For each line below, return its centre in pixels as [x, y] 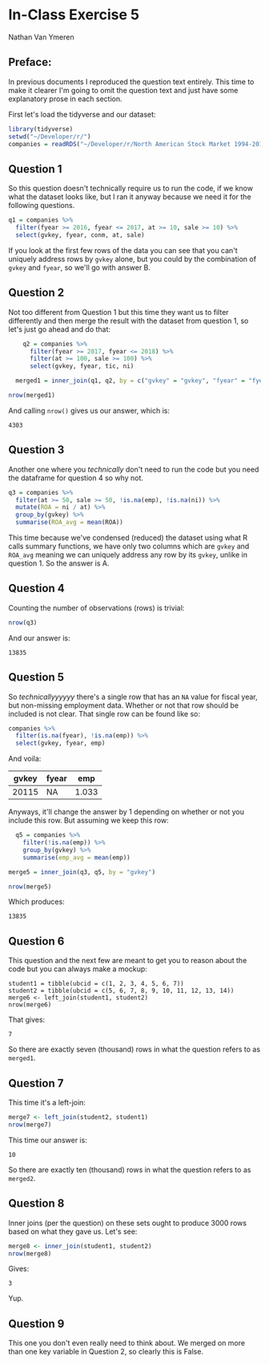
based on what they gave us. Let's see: [73, 1231]
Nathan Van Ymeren [41, 37]
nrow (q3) [23, 623]
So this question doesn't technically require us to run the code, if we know [131, 188]
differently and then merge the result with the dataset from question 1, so [128, 321]
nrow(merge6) [30, 1005]
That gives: [27, 1020]
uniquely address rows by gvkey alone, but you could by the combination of [132, 259]
